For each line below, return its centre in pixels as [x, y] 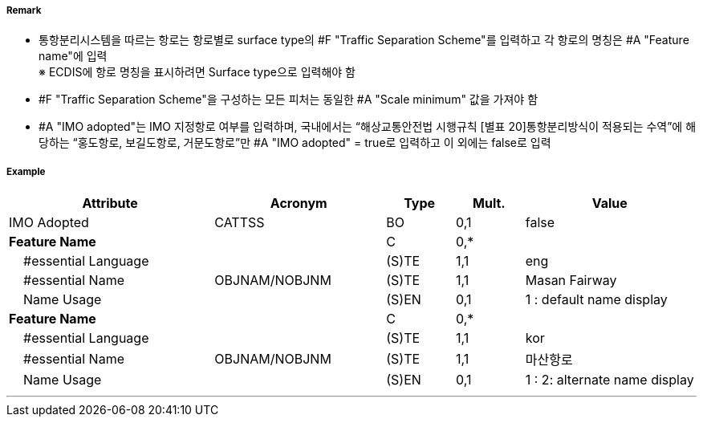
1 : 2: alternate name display [610, 380]
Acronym [299, 203]
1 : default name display [596, 300]
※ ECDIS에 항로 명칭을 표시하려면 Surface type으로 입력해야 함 [197, 72]
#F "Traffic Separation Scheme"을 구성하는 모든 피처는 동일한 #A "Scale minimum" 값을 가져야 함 [289, 100]
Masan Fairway [571, 281]
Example [26, 171]
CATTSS [240, 223]
